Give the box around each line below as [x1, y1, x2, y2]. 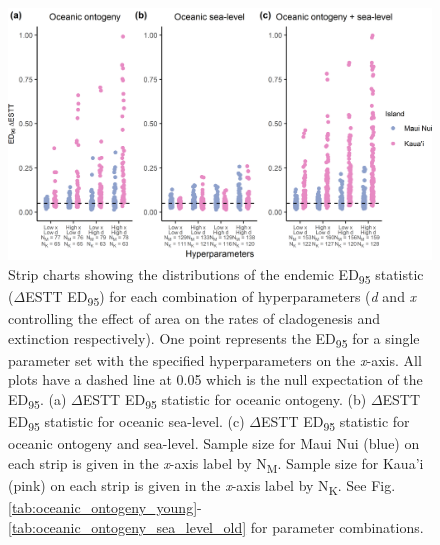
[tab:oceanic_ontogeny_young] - [8, 497, 202, 517]
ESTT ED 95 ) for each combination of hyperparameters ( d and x [25, 285, 417, 309]
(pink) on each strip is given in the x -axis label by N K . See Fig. [8, 474, 396, 498]
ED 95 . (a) [8, 388, 67, 412]
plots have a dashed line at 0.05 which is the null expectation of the [8, 369, 423, 390]
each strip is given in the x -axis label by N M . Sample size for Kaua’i [8, 452, 424, 476]
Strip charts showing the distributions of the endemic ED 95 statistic [8, 263, 424, 287]
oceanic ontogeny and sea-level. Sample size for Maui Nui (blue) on [8, 433, 420, 454]
